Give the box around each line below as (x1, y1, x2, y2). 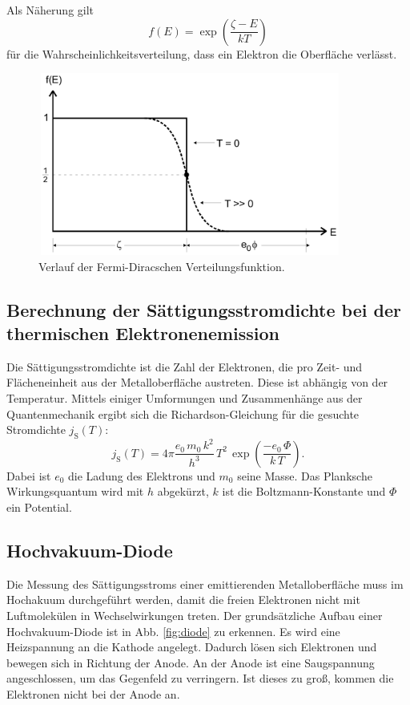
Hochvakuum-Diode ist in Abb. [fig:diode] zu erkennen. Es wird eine (6, 622, 340, 639)
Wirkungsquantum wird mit (6, 483, 144, 500)
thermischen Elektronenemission (6, 320, 280, 345)
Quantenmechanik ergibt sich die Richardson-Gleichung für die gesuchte (6, 405, 360, 422)
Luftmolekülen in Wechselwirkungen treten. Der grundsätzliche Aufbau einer (6, 607, 383, 624)
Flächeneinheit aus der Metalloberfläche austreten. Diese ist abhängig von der (6, 374, 388, 391)
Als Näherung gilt (6, 2, 94, 18)
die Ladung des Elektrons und (68, 467, 215, 484)
